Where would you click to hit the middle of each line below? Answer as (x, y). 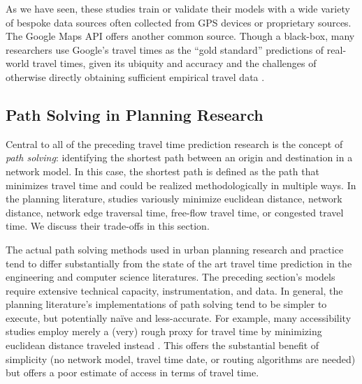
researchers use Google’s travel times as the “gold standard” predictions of (165, 49)
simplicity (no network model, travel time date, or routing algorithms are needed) (181, 359)
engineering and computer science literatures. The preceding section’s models (171, 277)
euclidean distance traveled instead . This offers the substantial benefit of (162, 345)
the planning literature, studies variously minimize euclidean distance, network (174, 199)
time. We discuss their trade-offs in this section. (108, 226)
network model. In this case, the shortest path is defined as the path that (162, 171)
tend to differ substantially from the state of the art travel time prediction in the (179, 263)
